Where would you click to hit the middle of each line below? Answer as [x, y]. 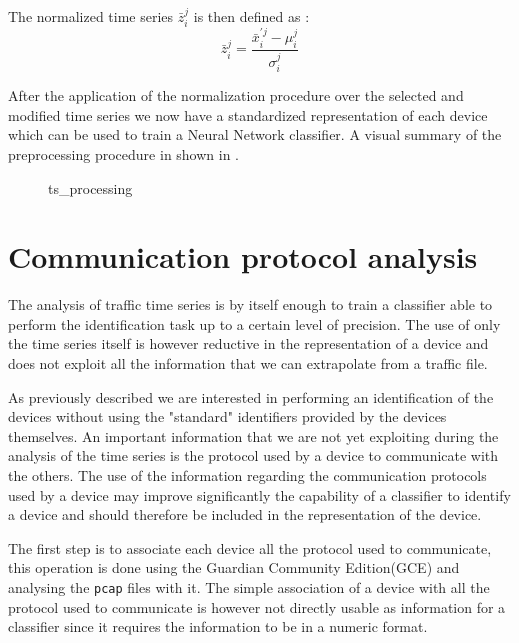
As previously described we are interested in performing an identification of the [251, 396]
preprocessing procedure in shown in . [124, 153]
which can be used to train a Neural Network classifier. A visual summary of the [255, 134]
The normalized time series [91, 16]
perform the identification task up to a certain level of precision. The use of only [254, 323]
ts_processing [90, 187]
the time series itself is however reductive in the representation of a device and [248, 343]
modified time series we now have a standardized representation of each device [248, 114]
